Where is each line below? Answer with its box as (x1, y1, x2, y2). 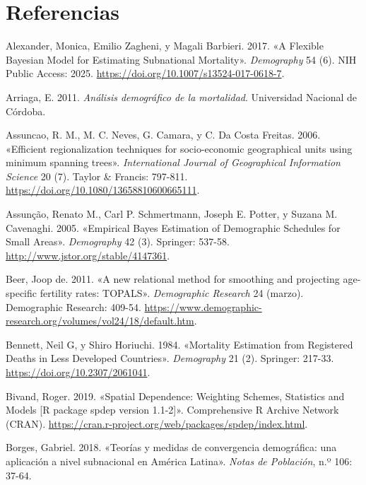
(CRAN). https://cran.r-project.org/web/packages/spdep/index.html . (6, 416, 308, 431)
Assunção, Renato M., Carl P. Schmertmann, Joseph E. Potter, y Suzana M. (6, 206, 338, 221)
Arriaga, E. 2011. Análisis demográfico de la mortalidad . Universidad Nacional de (6, 89, 358, 104)
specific (6, 286, 37, 300)
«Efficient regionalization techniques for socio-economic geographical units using (6, 141, 353, 156)
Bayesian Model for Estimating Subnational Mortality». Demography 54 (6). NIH (6, 52, 357, 66)
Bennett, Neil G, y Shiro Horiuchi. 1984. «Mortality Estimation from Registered (6, 337, 353, 351)
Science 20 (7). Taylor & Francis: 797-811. (6, 168, 188, 183)
